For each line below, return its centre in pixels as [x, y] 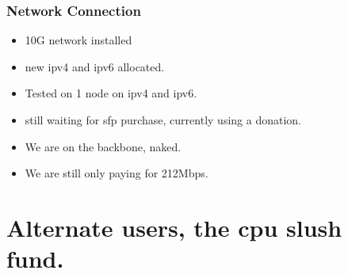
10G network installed [78, 40]
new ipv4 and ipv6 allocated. [95, 66]
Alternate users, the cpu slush [174, 227]
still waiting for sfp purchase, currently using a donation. [163, 120]
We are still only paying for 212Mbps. [117, 173]
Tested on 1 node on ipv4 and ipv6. [111, 93]
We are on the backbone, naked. [103, 146]
